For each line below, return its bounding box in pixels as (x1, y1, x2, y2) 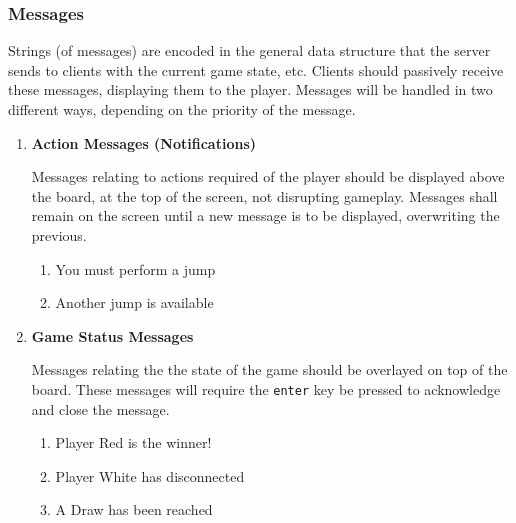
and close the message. (31, 398, 170, 419)
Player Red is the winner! (55, 432, 212, 453)
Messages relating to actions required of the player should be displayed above (31, 166, 505, 187)
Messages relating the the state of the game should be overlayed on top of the (31, 359, 508, 380)
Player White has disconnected (55, 465, 245, 486)
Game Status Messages (31, 325, 194, 346)
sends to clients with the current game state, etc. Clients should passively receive (8, 59, 504, 80)
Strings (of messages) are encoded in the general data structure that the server (8, 40, 491, 61)
